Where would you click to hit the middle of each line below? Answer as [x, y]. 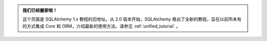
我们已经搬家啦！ [40, 10]
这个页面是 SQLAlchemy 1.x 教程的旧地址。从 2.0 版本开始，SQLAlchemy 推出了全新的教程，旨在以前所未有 [132, 19]
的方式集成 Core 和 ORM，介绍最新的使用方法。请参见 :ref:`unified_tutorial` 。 [101, 26]
